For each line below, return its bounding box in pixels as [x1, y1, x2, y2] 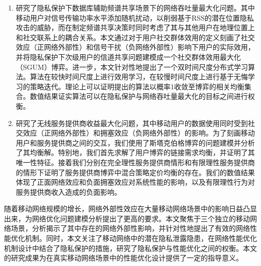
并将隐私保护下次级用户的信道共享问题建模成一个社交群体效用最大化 [16, 51, 241, 62]
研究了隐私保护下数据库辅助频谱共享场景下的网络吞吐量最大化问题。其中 [16, 3, 255, 13]
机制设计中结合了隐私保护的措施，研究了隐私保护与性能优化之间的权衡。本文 [4, 242, 257, 253]
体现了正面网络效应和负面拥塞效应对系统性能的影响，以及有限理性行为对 [16, 177, 255, 187]
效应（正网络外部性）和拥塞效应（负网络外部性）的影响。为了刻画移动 [23, 127, 255, 138]
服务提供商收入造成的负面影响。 [16, 186, 121, 197]
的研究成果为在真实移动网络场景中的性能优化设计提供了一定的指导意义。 [4, 252, 243, 263]
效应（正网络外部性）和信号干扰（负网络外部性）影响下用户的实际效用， [16, 42, 255, 52]
